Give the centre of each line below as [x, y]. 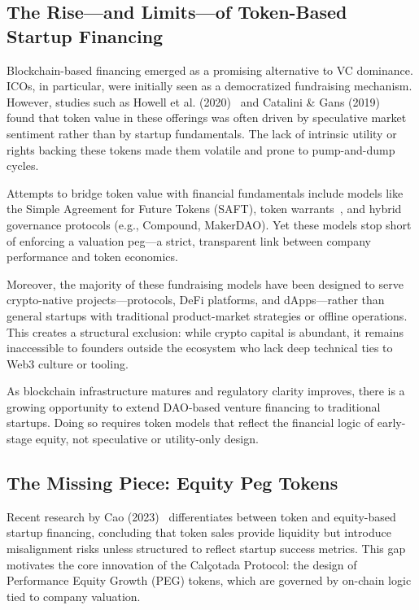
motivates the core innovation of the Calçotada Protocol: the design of [182, 564]
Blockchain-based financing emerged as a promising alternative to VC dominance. [210, 70]
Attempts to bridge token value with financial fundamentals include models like [205, 192]
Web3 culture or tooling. [68, 363]
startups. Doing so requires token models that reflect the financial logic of [190, 423]
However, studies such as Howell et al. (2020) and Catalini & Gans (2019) [193, 101]
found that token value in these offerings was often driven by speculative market [207, 118]
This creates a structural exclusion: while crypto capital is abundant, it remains [205, 331]
